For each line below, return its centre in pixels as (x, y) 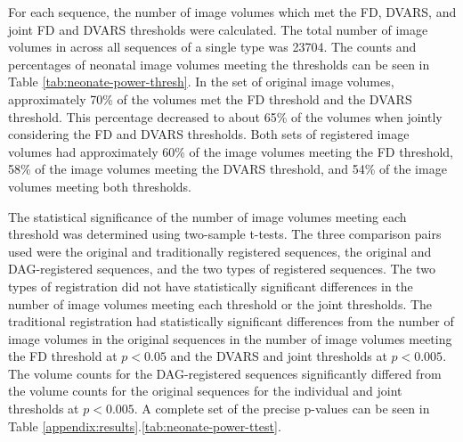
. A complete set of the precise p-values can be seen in (282, 409)
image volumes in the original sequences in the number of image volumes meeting (230, 338)
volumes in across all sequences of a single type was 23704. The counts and (212, 47)
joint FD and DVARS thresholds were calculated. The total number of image (218, 29)
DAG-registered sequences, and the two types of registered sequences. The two (222, 269)
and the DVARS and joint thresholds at (279, 356)
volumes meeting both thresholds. (100, 186)
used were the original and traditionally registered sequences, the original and (220, 251)
